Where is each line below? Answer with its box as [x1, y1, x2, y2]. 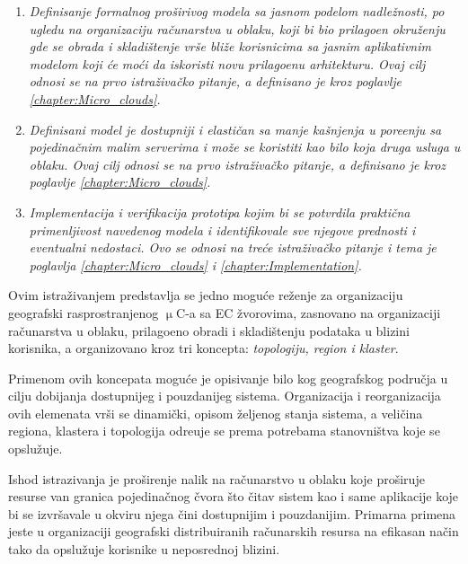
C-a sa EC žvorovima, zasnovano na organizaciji [176, 303, 441, 322]
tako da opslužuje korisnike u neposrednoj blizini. [8, 540, 280, 559]
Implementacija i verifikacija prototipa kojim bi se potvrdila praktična [29, 202, 411, 221]
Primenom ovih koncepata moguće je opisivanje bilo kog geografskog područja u [8, 368, 448, 387]
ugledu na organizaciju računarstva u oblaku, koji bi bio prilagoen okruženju [29, 19, 446, 38]
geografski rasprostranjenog [8, 303, 159, 322]
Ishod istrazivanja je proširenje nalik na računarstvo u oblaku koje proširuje [8, 469, 425, 488]
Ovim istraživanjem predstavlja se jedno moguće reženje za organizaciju [8, 286, 403, 304]
